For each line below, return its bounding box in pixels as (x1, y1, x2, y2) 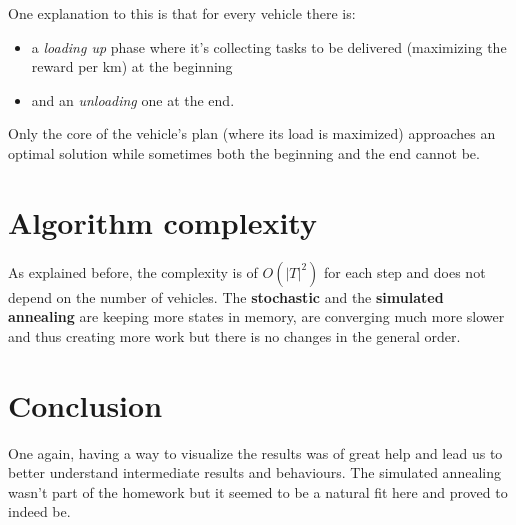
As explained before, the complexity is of (8, 261, 258, 282)
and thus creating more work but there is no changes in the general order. (8, 325, 461, 346)
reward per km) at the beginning (31, 56, 233, 77)
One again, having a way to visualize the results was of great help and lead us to (8, 442, 503, 463)
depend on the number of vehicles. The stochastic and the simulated (8, 286, 444, 307)
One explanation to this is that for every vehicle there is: (8, 3, 356, 23)
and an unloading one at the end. (31, 89, 235, 110)
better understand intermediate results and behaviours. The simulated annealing (8, 462, 501, 483)
